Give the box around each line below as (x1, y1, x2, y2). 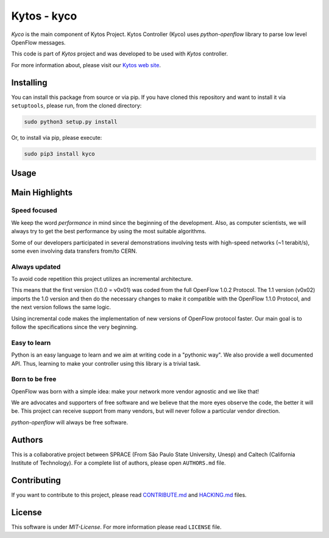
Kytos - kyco (11, 9, 77, 23)
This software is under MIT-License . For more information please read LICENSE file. (11, 523, 222, 531)
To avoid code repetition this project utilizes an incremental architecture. (11, 275, 193, 283)
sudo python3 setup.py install (24, 118, 118, 125)
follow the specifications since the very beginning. (11, 324, 138, 330)
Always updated (11, 263, 61, 271)
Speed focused (11, 206, 57, 215)
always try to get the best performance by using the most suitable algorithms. (11, 228, 207, 235)
